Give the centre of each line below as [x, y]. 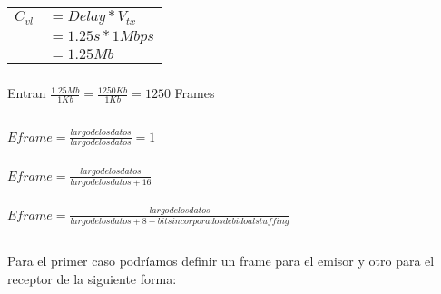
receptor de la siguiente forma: [92, 279]
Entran [27, 93]
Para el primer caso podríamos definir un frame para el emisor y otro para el [221, 261]
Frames [195, 93]
